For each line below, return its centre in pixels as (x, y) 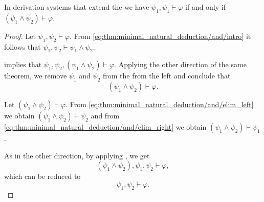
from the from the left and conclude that (167, 76)
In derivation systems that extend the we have (77, 7)
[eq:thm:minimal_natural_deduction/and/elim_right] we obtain (105, 127)
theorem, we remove (36, 76)
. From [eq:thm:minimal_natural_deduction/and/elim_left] (160, 104)
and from (105, 116)
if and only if (205, 7)
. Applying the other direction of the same (180, 64)
